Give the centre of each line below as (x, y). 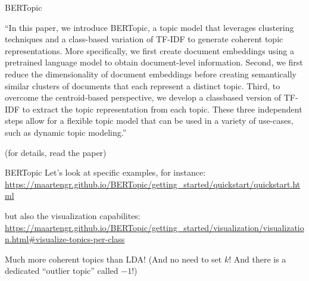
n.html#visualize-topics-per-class (65, 239)
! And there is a (257, 259)
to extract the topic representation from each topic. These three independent (162, 109)
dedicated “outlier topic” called (62, 271)
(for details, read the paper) (56, 152)
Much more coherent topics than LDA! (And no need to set (113, 259)
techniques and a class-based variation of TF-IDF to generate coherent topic (144, 39)
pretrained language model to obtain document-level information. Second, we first (154, 62)
